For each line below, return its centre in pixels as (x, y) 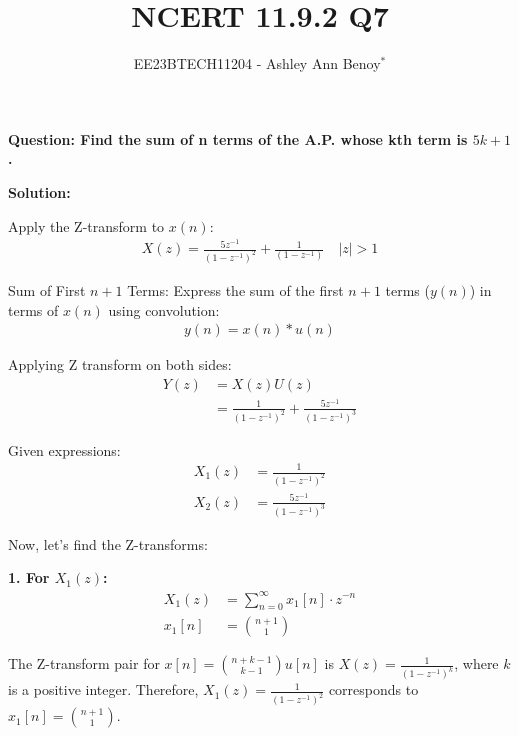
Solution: (39, 191)
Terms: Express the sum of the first (235, 290)
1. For (29, 577)
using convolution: (164, 309)
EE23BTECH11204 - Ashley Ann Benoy (257, 63)
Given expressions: (64, 449)
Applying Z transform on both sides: (120, 364)
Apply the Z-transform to (86, 225)
